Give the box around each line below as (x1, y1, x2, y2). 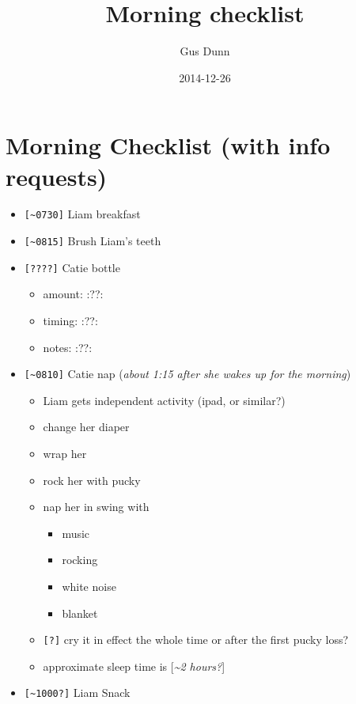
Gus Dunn (180, 43, 230, 59)
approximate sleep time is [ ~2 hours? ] (43, 657, 225, 674)
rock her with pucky (43, 471, 141, 488)
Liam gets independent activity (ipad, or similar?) (43, 392, 286, 408)
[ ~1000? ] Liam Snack (24, 684, 131, 701)
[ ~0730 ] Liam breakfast (24, 206, 141, 222)
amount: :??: (43, 286, 104, 302)
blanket (62, 604, 98, 621)
